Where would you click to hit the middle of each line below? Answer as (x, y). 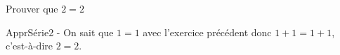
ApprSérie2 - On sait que (60, 32)
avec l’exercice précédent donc (207, 32)
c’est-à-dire (29, 46)
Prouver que (32, 8)
